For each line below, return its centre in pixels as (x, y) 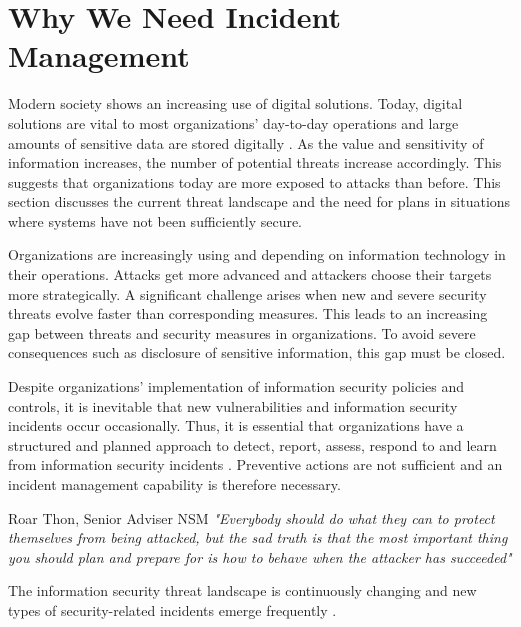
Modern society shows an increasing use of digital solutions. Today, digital (235, 103)
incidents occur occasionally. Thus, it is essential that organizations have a (236, 425)
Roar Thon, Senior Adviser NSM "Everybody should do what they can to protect (251, 517)
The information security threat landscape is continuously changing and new (242, 590)
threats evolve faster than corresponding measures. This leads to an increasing (248, 313)
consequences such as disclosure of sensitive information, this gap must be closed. (257, 352)
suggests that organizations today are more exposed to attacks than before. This (254, 181)
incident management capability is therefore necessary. (174, 484)
